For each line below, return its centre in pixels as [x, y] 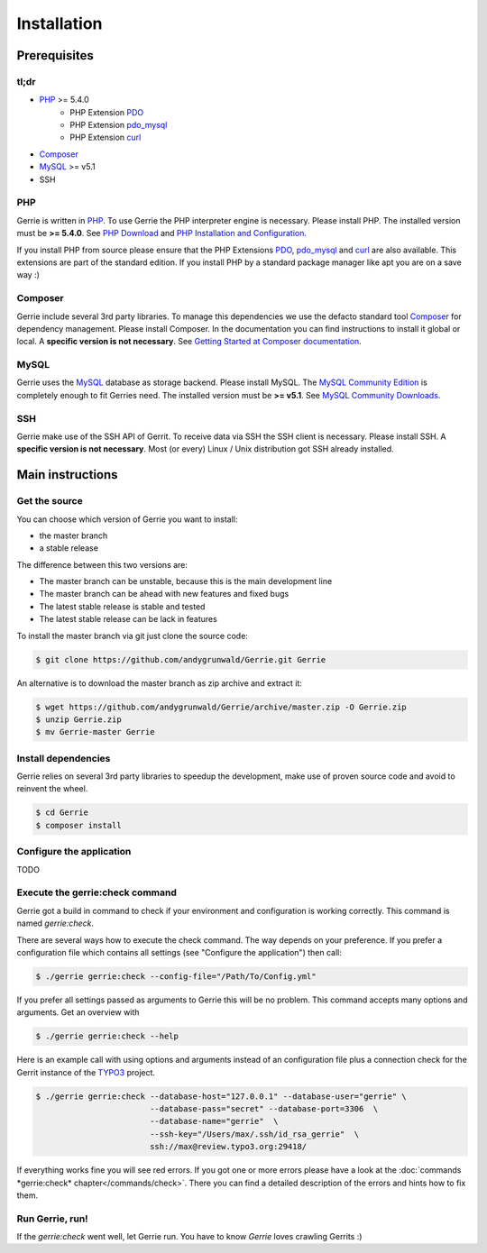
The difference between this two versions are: [102, 564]
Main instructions [67, 475]
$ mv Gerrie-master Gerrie [95, 732]
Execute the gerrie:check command [97, 892]
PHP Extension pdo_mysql [119, 125]
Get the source [50, 501]
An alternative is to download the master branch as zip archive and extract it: [159, 683]
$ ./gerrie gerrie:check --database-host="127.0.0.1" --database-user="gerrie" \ [221, 1096]
